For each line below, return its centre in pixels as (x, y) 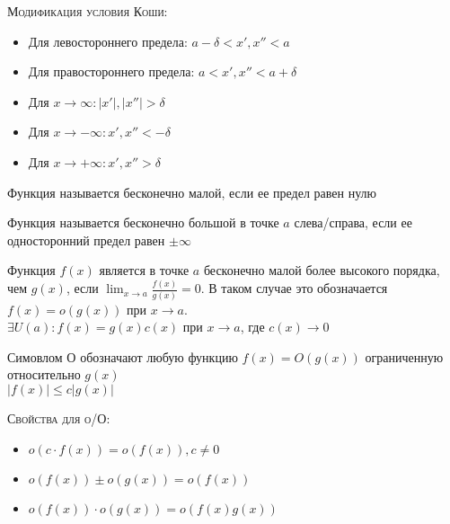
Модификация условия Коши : (88, 11)
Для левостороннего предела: (108, 41)
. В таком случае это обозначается (294, 288)
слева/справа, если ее (353, 222)
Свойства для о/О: (59, 417)
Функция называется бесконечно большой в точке (143, 222)
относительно (44, 374)
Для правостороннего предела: (111, 71)
